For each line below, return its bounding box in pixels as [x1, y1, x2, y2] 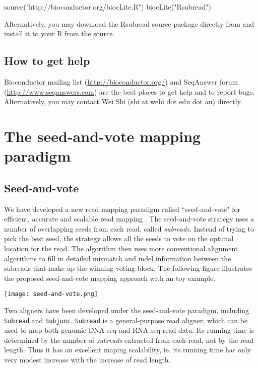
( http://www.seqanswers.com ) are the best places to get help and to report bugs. [4, 86, 255, 97]
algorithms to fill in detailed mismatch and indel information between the [4, 253, 231, 263]
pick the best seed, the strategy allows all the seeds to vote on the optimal [4, 233, 234, 244]
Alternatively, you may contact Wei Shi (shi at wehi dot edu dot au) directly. [4, 96, 242, 107]
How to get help [4, 53, 90, 68]
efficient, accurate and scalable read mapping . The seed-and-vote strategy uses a [4, 213, 254, 224]
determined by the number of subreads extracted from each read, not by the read [4, 334, 254, 345]
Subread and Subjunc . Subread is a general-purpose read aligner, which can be [4, 315, 248, 325]
